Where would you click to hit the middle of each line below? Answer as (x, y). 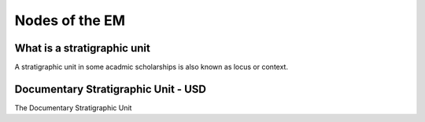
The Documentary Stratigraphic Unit (73, 108)
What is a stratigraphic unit (83, 48)
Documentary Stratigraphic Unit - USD (110, 89)
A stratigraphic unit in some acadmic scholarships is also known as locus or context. (152, 67)
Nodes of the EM (70, 20)
